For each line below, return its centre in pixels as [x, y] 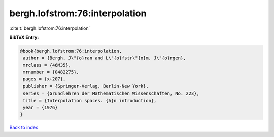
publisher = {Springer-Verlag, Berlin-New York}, [86, 86]
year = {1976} [40, 108]
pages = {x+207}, [44, 79]
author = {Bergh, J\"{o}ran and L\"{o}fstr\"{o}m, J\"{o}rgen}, [105, 58]
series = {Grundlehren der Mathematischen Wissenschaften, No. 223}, [111, 93]
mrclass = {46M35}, [47, 65]
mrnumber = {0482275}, [51, 72]
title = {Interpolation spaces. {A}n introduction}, [90, 100]
